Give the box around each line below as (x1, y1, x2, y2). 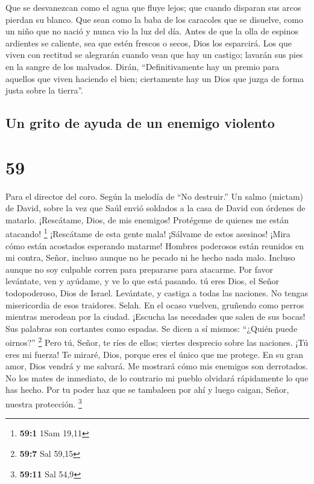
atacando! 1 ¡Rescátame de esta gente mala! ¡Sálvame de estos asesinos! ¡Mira (5, 226, 290, 240)
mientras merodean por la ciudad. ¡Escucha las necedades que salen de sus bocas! (5, 310, 306, 323)
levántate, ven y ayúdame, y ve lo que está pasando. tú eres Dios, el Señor (5, 275, 279, 287)
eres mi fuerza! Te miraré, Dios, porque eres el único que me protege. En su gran (5, 348, 304, 360)
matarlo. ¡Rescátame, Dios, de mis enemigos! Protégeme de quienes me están (5, 213, 289, 226)
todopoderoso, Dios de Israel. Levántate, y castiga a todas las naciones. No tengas (5, 287, 308, 299)
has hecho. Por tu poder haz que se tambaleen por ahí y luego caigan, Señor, (5, 383, 289, 396)
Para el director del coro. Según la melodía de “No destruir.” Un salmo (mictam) (5, 189, 304, 202)
